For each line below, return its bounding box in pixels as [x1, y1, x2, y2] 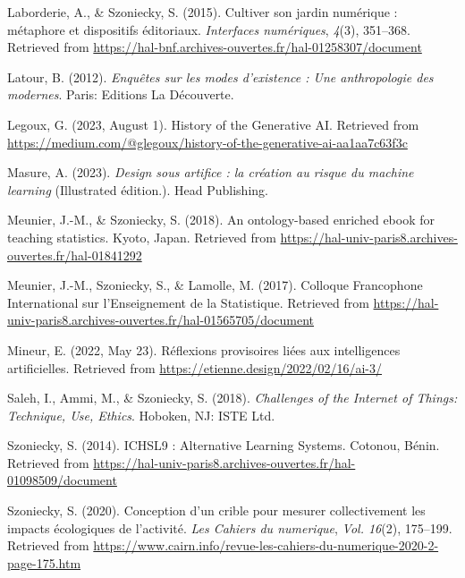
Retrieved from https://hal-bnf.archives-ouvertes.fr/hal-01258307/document [7, 38, 422, 56]
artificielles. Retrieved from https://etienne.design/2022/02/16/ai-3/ [7, 358, 382, 377]
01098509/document [7, 471, 117, 489]
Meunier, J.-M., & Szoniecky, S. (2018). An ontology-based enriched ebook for [7, 210, 435, 229]
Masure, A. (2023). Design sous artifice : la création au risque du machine [7, 163, 414, 182]
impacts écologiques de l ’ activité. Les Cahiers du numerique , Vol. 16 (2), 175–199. [7, 518, 452, 537]
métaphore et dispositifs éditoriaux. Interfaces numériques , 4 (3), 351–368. [7, 20, 410, 38]
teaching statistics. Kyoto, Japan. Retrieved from [7, 227, 276, 246]
